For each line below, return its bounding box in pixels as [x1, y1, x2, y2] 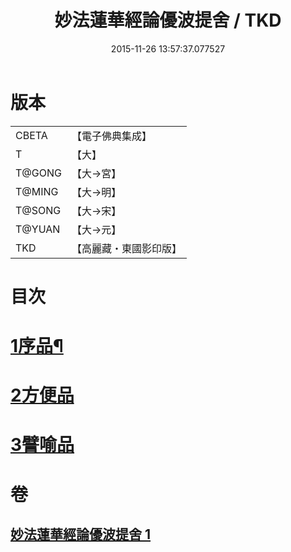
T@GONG [15, 166, 62, 180]
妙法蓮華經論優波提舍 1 [10, 526, 152, 543]
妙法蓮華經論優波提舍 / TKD [54, 9, 282, 32]
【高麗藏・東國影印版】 [71, 241, 182, 255]
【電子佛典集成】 [71, 129, 152, 143]
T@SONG [15, 203, 62, 217]
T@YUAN [15, 222, 61, 236]
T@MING [15, 184, 59, 198]
